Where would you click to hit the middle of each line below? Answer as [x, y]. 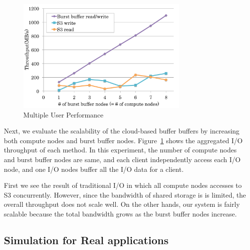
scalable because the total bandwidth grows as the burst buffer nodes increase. [120, 213]
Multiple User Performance [63, 114]
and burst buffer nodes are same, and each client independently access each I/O [122, 159]
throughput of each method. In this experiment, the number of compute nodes [120, 150]
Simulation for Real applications [86, 240]
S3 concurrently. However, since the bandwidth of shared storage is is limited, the [125, 194]
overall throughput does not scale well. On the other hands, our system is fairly [122, 204]
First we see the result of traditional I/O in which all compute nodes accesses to [123, 185]
